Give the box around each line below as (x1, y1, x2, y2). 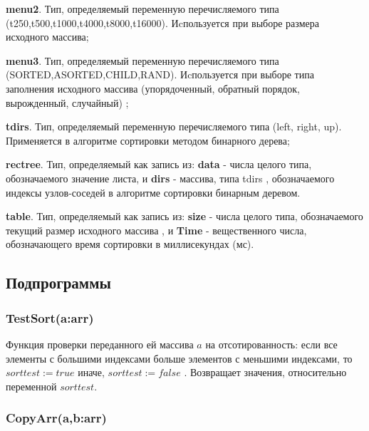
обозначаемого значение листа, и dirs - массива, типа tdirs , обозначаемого (6, 170, 335, 185)
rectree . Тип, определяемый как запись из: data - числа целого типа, (6, 157, 312, 172)
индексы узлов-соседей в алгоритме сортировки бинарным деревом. (6, 185, 301, 199)
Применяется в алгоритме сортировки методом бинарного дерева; (6, 133, 290, 147)
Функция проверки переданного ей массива (6, 336, 194, 351)
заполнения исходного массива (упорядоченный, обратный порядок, (6, 81, 300, 95)
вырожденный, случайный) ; (6, 95, 129, 110)
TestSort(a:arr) (6, 308, 94, 326)
